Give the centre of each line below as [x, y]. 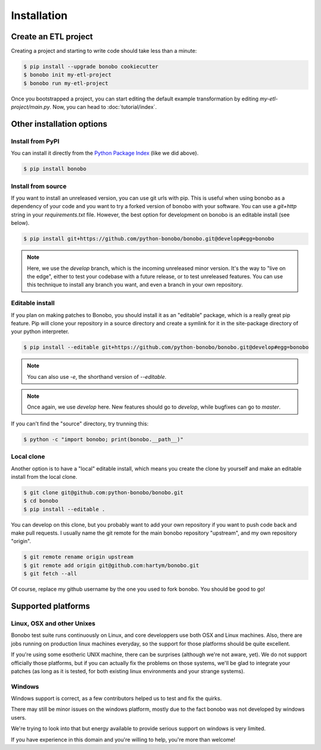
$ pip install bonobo [55, 169]
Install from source [39, 186]
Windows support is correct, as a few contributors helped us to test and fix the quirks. [117, 698]
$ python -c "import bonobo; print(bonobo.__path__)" [103, 439]
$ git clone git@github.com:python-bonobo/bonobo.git [103, 492]
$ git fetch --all [50, 574]
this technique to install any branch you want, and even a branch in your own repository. [135, 285]
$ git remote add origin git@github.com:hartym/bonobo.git [111, 565]
